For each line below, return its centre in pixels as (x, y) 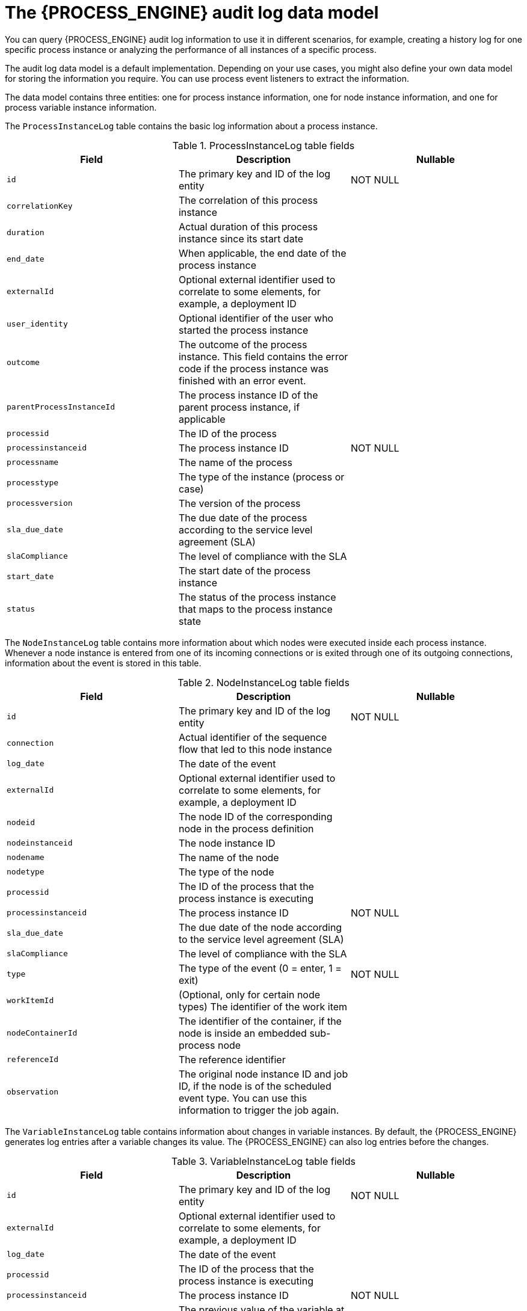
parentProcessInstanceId (61, 407)
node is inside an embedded (242, 1033)
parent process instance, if (239, 407)
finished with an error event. (242, 380)
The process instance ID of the (248, 395)
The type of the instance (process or (261, 477)
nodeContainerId (42, 1033)
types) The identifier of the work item (263, 1006)
